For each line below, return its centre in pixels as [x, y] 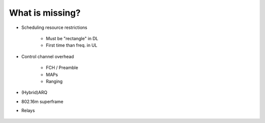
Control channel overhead [48, 56]
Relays [28, 111]
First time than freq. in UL [72, 45]
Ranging [54, 81]
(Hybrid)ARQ [34, 93]
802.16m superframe [42, 101]
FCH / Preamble [62, 68]
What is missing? [45, 13]
